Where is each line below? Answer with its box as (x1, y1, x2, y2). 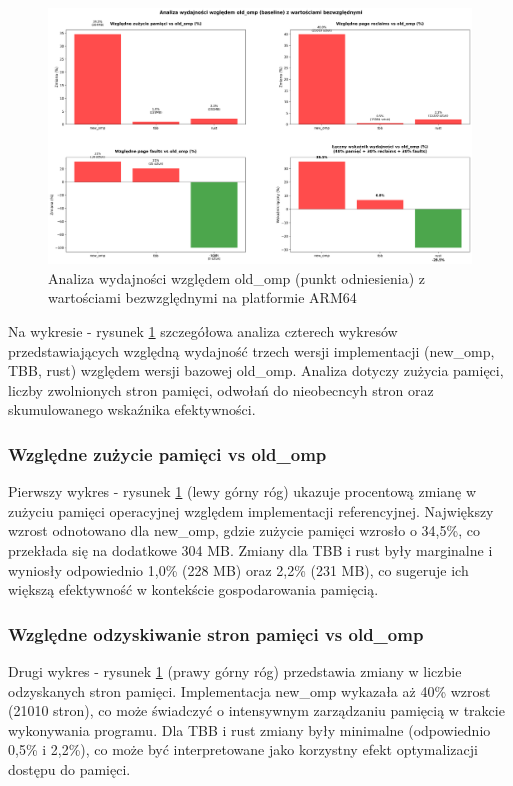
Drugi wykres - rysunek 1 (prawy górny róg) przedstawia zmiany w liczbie (8, 661, 462, 682)
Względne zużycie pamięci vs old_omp (8, 441, 327, 466)
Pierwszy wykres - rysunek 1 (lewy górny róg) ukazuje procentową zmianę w (8, 481, 477, 502)
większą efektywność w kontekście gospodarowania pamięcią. (8, 579, 379, 600)
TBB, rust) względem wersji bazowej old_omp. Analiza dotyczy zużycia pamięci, (8, 360, 504, 381)
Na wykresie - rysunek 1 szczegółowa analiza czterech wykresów (8, 321, 398, 342)
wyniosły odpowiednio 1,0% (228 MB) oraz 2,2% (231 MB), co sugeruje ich (8, 559, 469, 580)
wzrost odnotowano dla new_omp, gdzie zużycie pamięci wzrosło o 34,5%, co (8, 520, 480, 541)
